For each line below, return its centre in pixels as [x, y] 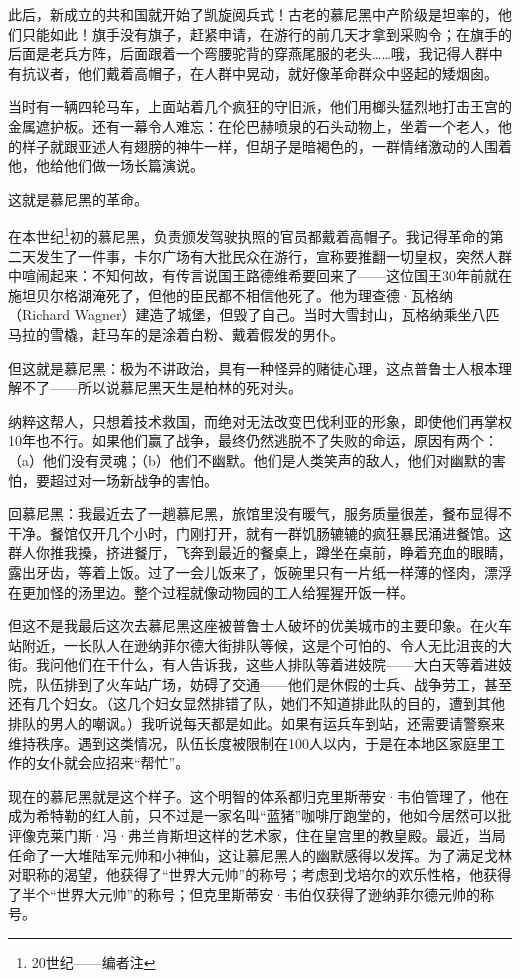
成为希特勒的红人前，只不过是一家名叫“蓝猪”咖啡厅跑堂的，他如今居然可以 [253, 815]
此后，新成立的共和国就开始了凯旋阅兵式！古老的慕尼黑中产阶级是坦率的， [253, 14]
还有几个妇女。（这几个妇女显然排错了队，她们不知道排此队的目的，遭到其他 [256, 703]
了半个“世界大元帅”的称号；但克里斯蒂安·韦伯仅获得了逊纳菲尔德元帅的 [244, 893]
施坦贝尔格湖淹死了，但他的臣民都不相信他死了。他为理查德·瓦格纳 [230, 294]
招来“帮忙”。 [147, 762]
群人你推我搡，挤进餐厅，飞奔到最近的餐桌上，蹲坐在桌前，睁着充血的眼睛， [260, 552]
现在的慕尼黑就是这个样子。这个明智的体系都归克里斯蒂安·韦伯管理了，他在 [258, 795]
